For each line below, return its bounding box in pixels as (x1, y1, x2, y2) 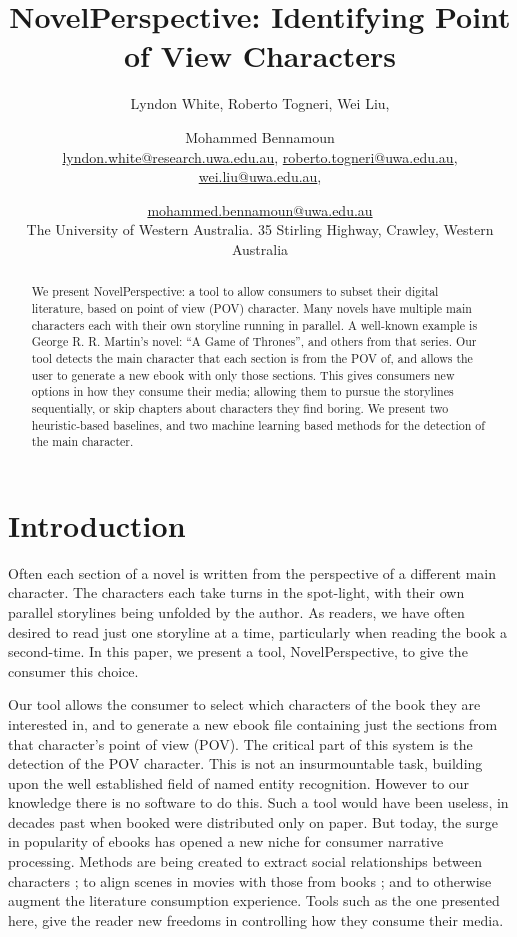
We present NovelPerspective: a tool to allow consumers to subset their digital (31, 283, 439, 300)
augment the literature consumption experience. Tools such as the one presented (8, 890, 500, 911)
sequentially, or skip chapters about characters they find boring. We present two (31, 399, 449, 416)
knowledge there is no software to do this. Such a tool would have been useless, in (8, 792, 509, 813)
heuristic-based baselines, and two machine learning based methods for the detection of (31, 416, 485, 433)
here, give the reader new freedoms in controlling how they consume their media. (8, 909, 504, 930)
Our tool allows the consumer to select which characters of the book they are (8, 694, 481, 715)
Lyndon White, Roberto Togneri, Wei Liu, (130, 93, 390, 114)
